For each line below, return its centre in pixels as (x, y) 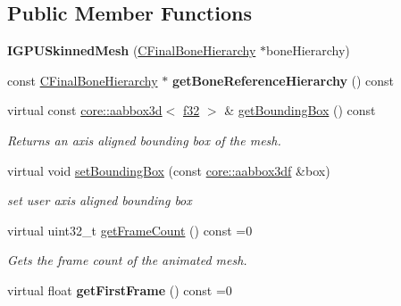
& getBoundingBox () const (300, 110)
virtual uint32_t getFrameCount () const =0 (130, 230)
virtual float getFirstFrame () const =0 (120, 289)
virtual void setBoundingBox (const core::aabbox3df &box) (169, 170)
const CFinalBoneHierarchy (83, 80)
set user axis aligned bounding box (100, 200)
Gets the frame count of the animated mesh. (127, 260)
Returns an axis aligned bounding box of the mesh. (144, 140)
